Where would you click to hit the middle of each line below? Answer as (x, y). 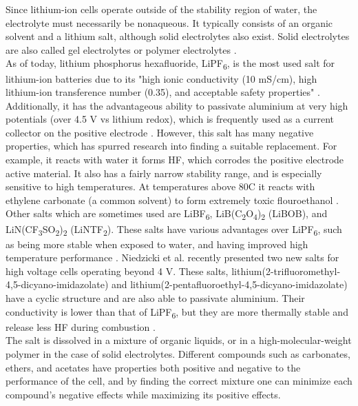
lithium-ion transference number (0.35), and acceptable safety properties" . (163, 92)
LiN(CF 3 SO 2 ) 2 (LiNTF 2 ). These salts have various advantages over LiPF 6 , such (174, 230)
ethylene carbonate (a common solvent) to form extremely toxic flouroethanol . (172, 200)
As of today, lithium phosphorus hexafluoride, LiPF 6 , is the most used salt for (170, 64)
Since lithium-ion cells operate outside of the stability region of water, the (161, 9)
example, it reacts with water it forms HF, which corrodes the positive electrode (175, 160)
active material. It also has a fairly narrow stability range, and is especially (164, 173)
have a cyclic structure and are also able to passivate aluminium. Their (155, 298)
